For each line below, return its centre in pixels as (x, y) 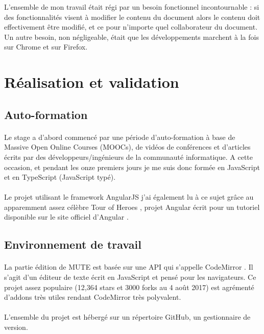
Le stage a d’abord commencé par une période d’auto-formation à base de (120, 137)
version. (16, 327)
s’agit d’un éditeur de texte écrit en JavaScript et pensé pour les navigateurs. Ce (130, 277)
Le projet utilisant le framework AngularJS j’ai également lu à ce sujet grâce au (129, 197)
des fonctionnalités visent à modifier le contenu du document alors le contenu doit (132, 17)
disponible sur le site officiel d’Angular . (66, 217)
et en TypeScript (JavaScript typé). (60, 177)
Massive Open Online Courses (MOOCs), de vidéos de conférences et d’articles (127, 147)
